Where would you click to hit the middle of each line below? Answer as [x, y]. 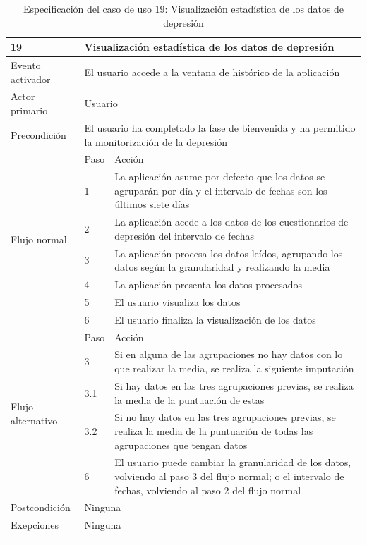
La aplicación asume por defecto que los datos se [220, 177]
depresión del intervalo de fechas [184, 235]
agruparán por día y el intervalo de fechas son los [221, 190]
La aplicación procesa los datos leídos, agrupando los [229, 253]
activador [31, 79]
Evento [26, 65]
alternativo [34, 420]
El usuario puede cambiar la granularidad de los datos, [233, 462]
